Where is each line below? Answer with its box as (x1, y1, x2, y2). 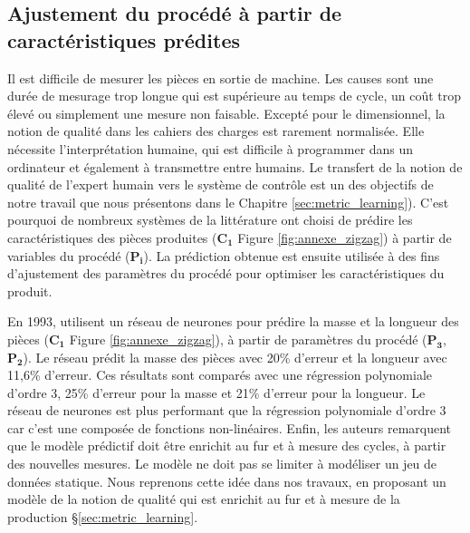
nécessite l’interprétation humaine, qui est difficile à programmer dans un (7, 139, 414, 158)
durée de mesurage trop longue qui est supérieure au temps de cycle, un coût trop (7, 86, 462, 105)
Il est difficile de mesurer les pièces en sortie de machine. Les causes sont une (7, 68, 434, 87)
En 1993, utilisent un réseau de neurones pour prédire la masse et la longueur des (7, 312, 459, 331)
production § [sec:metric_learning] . (7, 507, 198, 526)
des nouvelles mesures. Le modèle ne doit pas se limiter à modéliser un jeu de (7, 454, 437, 473)
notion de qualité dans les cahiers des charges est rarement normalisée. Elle (7, 121, 425, 141)
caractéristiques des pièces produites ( (7, 228, 217, 247)
